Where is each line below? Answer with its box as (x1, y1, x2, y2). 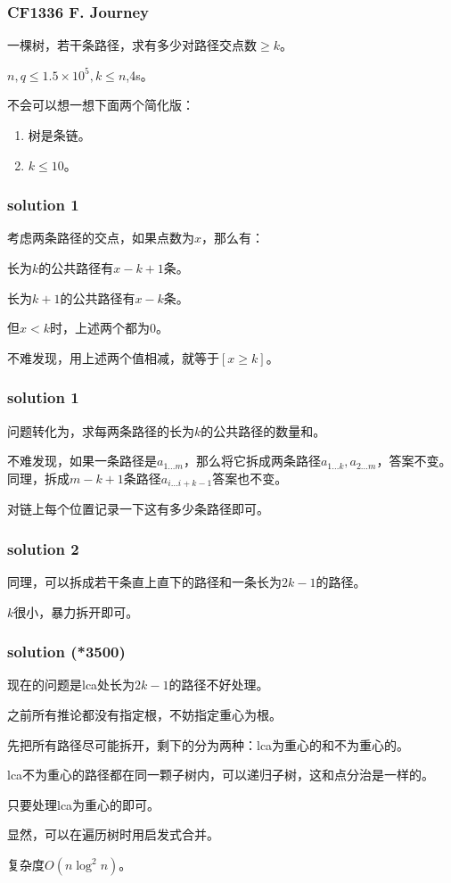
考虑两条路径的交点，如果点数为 (7, 228, 194, 247)
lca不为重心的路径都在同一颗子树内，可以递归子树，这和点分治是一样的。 (7, 765, 435, 784)
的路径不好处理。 (168, 675, 269, 694)
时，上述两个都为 (49, 318, 150, 337)
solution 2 (7, 537, 79, 559)
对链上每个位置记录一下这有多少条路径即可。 (7, 499, 269, 518)
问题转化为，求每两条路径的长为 (7, 421, 194, 440)
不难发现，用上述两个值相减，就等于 (7, 348, 219, 367)
